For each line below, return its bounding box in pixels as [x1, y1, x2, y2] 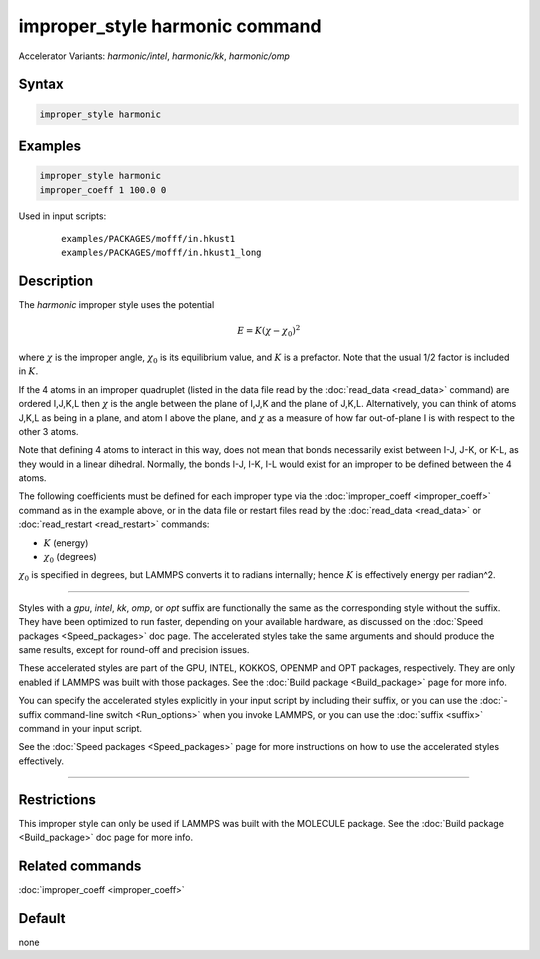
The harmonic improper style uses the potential [18, 299, 215, 311]
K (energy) [43, 536, 89, 549]
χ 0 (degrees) [43, 551, 97, 565]
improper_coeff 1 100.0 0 [39, 184, 167, 195]
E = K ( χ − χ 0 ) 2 [236, 323, 301, 339]
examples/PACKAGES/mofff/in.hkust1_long [61, 247, 262, 259]
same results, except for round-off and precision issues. [18, 643, 250, 655]
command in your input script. [18, 722, 143, 734]
